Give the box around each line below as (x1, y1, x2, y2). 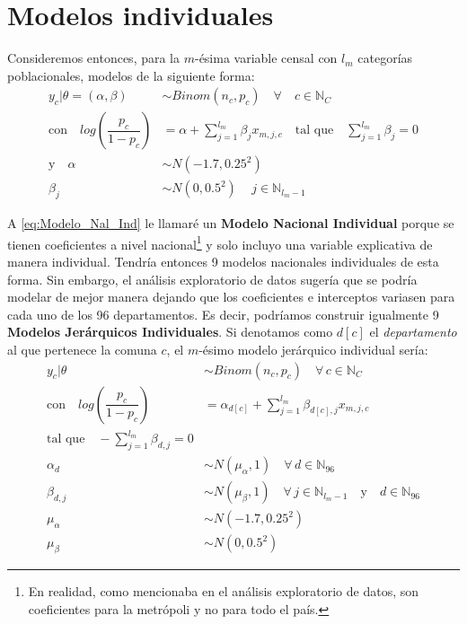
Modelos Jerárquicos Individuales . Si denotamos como (7, 322, 333, 341)
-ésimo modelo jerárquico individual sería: (198, 340, 428, 359)
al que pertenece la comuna (7, 340, 157, 359)
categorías (357, 48, 413, 67)
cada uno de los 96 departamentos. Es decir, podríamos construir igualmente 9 (7, 304, 439, 323)
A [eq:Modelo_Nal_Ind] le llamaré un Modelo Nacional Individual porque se (7, 214, 454, 233)
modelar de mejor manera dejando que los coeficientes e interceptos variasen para (7, 287, 455, 306)
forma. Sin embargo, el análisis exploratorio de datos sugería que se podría (7, 269, 418, 288)
